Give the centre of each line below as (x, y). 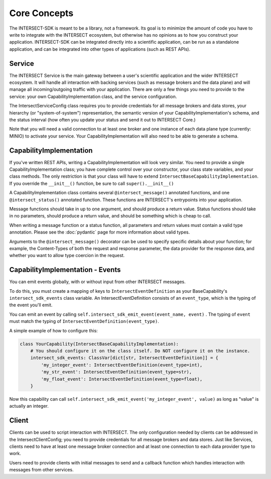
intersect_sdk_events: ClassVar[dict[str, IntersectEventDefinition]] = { (124, 358)
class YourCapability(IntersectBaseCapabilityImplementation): (99, 344)
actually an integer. (29, 406)
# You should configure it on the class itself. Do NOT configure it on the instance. (140, 351)
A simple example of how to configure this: (53, 330)
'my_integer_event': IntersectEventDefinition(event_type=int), (122, 365)
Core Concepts (41, 13)
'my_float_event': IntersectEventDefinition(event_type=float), (122, 379)
